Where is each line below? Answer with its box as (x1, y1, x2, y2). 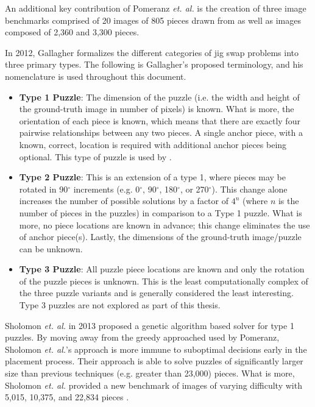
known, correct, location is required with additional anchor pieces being (19, 138, 287, 150)
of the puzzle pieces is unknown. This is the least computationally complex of (19, 274, 308, 287)
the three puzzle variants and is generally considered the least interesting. (19, 286, 294, 299)
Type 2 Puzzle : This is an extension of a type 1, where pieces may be (19, 171, 286, 183)
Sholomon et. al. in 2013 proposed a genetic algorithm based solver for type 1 (5, 319, 294, 331)
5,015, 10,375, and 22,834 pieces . (5, 391, 129, 403)
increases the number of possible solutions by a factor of (19, 194, 228, 207)
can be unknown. (19, 242, 83, 255)
